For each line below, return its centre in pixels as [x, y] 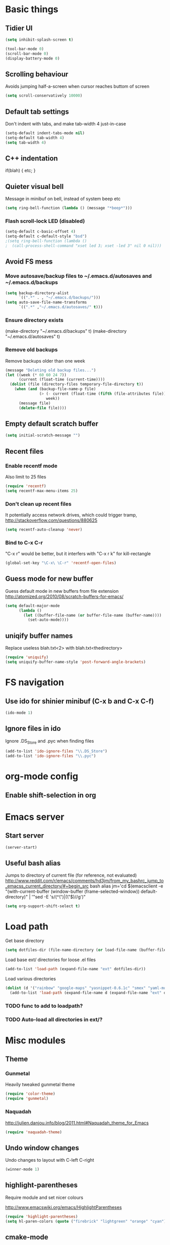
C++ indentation [32, 158]
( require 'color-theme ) [30, 1094]
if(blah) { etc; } [20, 171]
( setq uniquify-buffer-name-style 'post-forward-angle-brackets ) [75, 662]
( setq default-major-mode [32, 605]
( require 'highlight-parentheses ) [42, 1217]
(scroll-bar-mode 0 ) [27, 54]
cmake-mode [27, 1237]
